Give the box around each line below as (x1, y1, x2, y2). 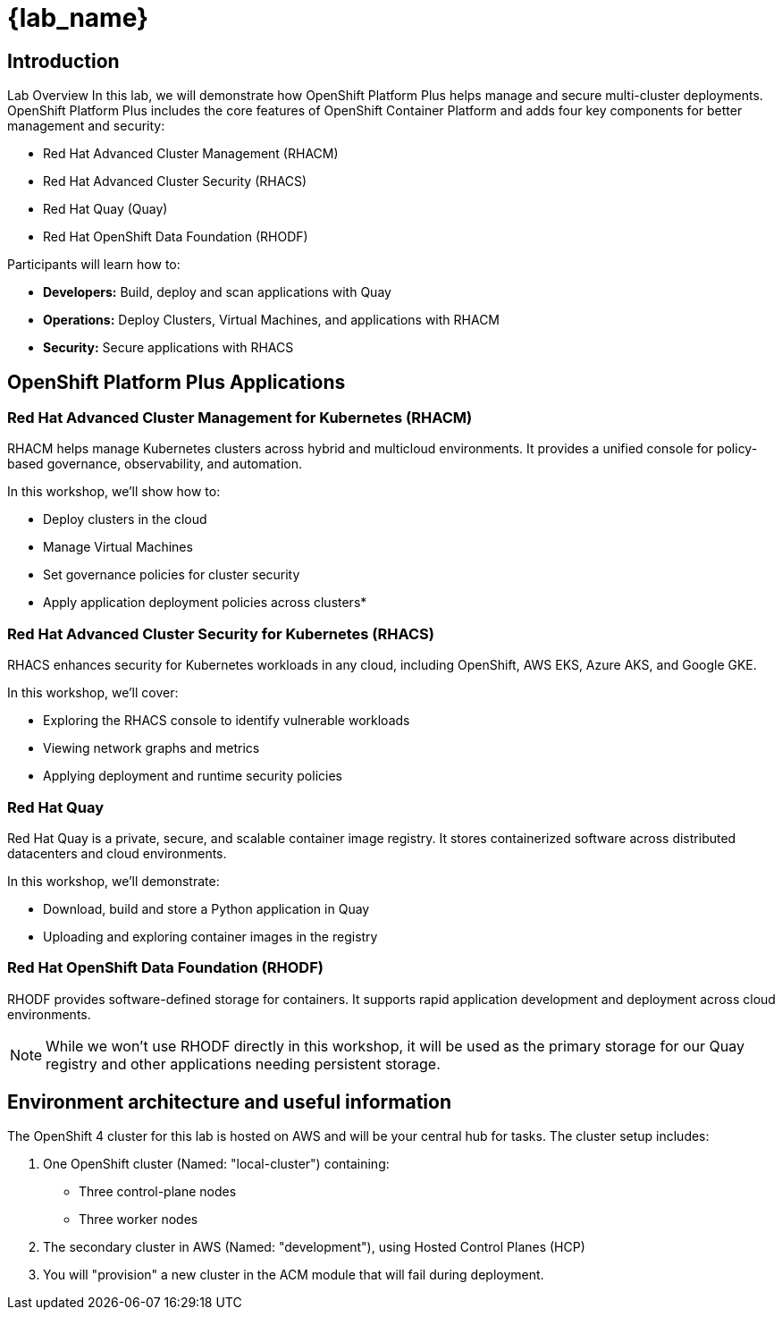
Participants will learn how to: (7, 257, 181, 273)
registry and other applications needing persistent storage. (46, 1054, 441, 1073)
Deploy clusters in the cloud (43, 511, 207, 528)
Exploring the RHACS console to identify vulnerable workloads (43, 713, 410, 729)
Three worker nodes (79, 1211, 198, 1228)
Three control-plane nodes (79, 1184, 237, 1200)
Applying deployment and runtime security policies (43, 768, 342, 784)
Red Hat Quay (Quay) (43, 201, 168, 217)
